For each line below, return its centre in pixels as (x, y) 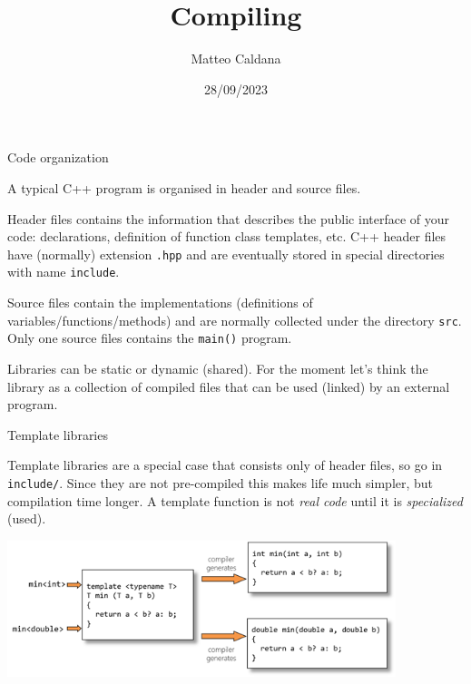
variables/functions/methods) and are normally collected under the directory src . (235, 320)
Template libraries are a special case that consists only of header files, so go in (225, 465)
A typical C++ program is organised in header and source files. (184, 187)
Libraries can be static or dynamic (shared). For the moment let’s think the (218, 368)
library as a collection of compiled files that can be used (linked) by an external (229, 386)
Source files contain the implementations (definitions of (160, 302)
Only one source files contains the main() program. (150, 338)
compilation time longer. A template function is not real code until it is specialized (235, 500)
